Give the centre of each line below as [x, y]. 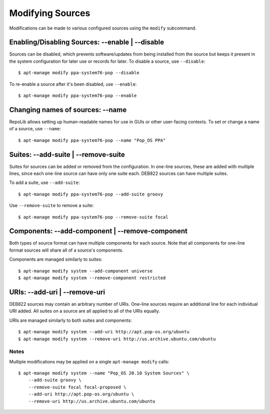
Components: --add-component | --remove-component [98, 231]
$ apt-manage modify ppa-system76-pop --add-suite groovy [91, 194]
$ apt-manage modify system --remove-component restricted [92, 278]
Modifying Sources [50, 13]
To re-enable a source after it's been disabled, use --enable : [73, 84]
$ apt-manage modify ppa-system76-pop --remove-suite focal [93, 217]
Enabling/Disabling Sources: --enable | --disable [87, 42]
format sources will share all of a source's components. [66, 250]
